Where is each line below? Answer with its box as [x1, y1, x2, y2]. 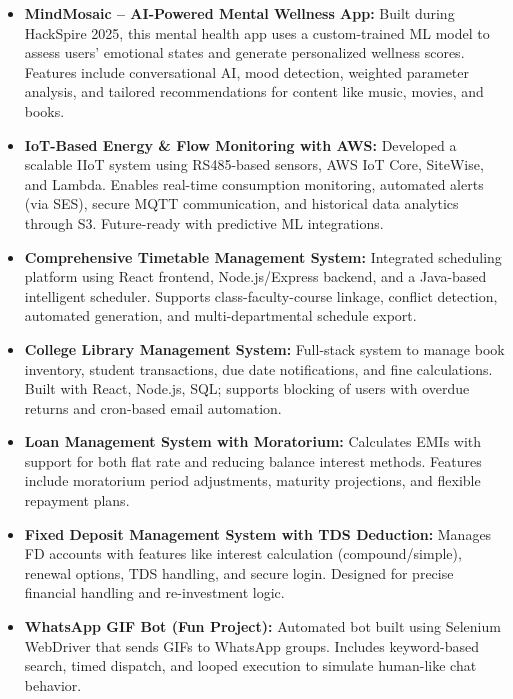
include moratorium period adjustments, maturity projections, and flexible [24, 470, 481, 491]
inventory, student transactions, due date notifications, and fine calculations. [24, 358, 493, 379]
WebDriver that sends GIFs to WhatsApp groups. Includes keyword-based [24, 635, 480, 656]
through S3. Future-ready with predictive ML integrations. [24, 212, 384, 233]
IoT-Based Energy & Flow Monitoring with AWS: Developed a [24, 134, 457, 155]
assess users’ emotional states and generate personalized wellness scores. [24, 42, 465, 63]
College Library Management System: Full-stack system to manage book [24, 338, 505, 359]
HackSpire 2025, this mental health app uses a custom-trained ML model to [24, 22, 490, 43]
